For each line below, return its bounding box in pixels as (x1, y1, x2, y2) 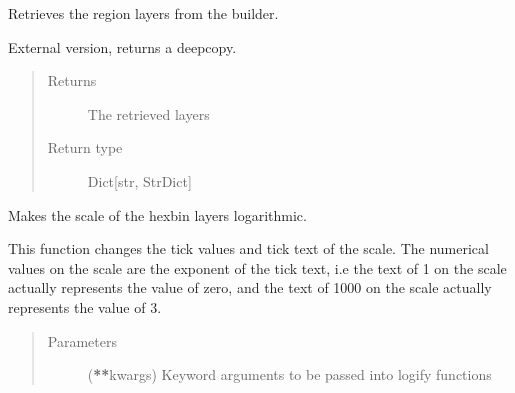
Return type (47, 137, 123, 158)
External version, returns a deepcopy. (8, 36, 237, 57)
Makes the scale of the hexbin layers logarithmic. (8, 204, 307, 225)
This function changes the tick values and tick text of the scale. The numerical (8, 238, 489, 259)
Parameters (47, 330, 117, 351)
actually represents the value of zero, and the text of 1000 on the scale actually (8, 277, 492, 298)
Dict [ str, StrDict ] (87, 170, 192, 191)
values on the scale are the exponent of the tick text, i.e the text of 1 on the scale (8, 257, 507, 278)
